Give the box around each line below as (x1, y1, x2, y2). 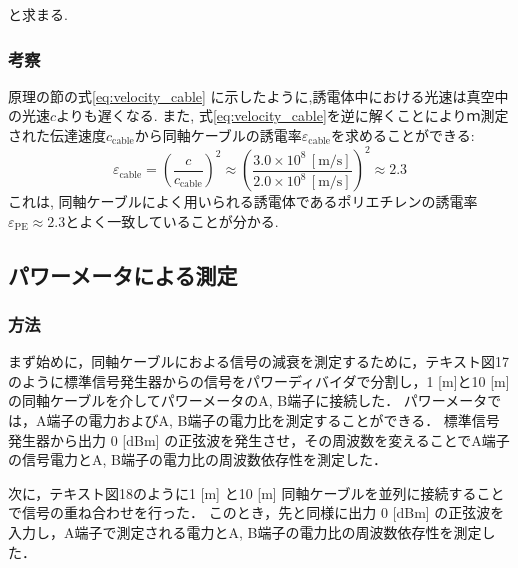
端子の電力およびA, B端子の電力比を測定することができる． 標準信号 (46, 410, 500, 431)
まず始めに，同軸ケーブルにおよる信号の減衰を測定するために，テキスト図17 (8, 351, 509, 372)
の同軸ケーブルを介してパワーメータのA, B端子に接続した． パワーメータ (8, 390, 488, 411)
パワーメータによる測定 (8, 259, 238, 290)
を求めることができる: (330, 125, 475, 145)
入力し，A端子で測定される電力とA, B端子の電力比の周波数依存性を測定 (8, 522, 482, 543)
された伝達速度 (8, 125, 106, 145)
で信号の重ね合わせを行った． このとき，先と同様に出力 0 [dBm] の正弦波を (8, 502, 505, 523)
